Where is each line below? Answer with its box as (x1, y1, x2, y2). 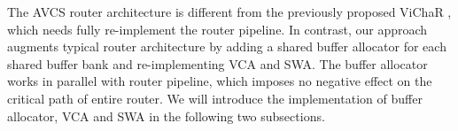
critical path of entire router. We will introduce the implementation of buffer (7, 89, 423, 107)
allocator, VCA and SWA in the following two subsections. (7, 106, 325, 125)
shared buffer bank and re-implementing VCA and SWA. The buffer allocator (7, 54, 428, 73)
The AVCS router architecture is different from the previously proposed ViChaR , (7, 3, 452, 20)
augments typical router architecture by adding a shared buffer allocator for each (7, 37, 446, 56)
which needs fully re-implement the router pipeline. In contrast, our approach (7, 19, 428, 38)
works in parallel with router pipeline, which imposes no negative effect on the (7, 72, 432, 90)
